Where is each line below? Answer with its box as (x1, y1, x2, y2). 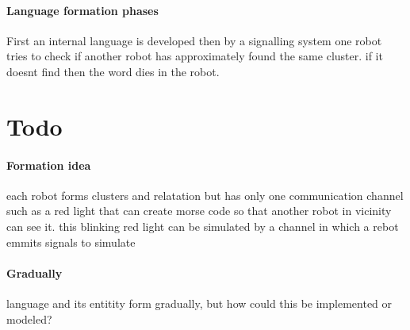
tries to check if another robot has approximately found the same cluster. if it (6, 48, 383, 64)
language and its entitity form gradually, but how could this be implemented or (6, 294, 393, 311)
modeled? (6, 310, 52, 327)
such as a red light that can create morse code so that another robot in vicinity (6, 202, 392, 219)
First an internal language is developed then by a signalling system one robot (6, 32, 382, 48)
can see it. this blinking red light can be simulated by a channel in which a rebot (6, 217, 399, 234)
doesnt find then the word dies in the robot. (6, 63, 220, 79)
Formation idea (6, 156, 91, 173)
